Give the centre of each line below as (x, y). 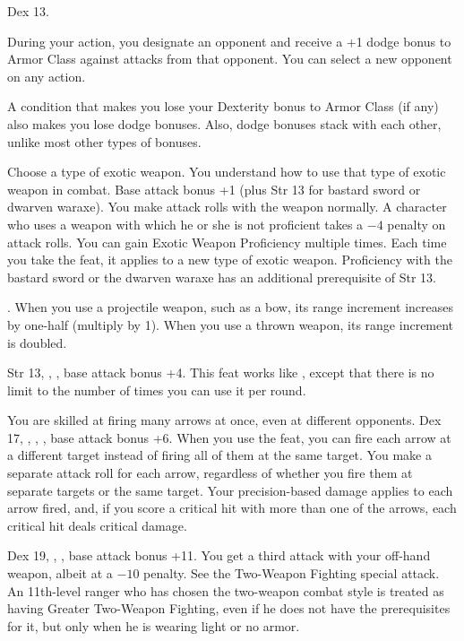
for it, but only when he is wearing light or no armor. (154, 625)
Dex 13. (28, 11)
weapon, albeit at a (60, 573)
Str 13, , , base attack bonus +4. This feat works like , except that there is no (221, 372)
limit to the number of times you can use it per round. (157, 390)
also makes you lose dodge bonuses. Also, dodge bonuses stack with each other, (224, 123)
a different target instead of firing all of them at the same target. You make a (219, 455)
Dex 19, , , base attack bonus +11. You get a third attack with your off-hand (219, 555)
